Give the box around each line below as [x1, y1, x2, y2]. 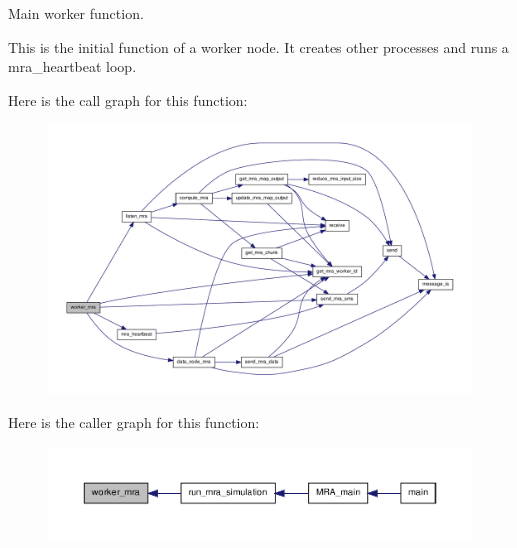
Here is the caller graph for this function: [8, 411, 260, 432]
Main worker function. [8, 3, 144, 23]
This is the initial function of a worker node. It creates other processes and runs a [8, 36, 509, 57]
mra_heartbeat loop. [8, 56, 137, 77]
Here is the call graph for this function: [8, 89, 248, 110]
